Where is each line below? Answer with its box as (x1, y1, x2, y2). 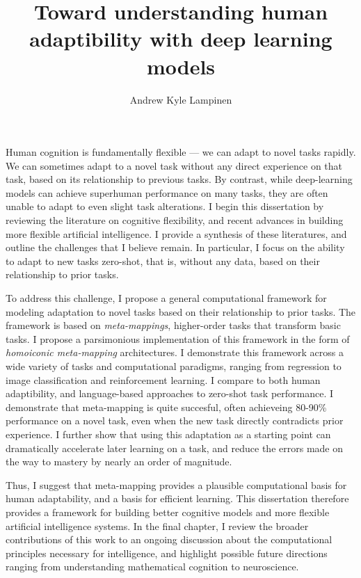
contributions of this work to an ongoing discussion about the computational (6, 532, 332, 547)
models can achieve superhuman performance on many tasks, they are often (6, 185, 328, 200)
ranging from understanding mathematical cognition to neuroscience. (6, 559, 299, 574)
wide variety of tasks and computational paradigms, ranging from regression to (6, 359, 342, 373)
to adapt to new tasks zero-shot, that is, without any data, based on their (6, 253, 320, 268)
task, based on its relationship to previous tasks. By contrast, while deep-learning (6, 172, 353, 186)
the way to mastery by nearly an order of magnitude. (6, 454, 232, 469)
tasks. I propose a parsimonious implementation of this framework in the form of (6, 331, 350, 346)
